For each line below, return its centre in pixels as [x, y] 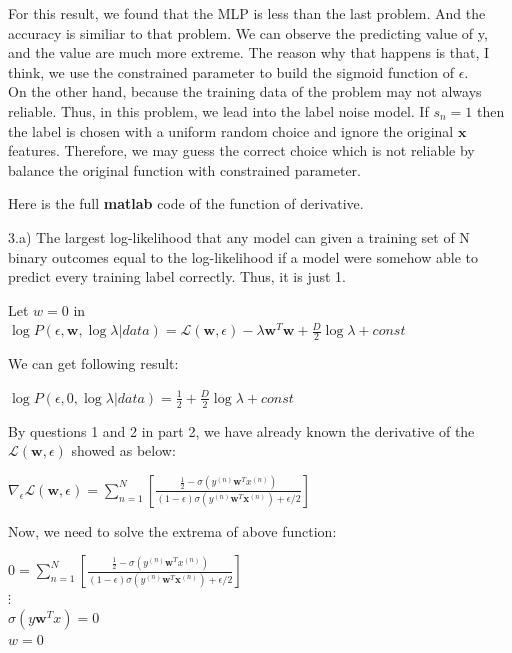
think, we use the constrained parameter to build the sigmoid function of [231, 71]
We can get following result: [93, 363]
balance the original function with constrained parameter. [184, 169]
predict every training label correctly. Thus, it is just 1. [177, 276]
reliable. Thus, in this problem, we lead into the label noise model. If [218, 110]
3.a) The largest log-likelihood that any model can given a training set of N [239, 236]
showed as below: [123, 450]
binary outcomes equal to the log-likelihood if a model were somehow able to [243, 256]
